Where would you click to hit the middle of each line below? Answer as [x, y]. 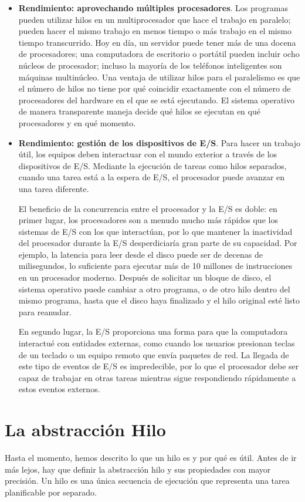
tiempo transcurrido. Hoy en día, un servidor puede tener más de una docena [157, 42]
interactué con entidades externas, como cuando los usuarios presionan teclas [157, 343]
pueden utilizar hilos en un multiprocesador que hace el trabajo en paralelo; [155, 19]
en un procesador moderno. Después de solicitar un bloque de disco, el [145, 277]
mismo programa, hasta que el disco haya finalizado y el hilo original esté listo [159, 300]
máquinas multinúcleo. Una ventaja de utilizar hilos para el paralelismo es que [159, 77]
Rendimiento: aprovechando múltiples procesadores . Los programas [153, 8]
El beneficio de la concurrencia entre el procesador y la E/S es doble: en [148, 208]
